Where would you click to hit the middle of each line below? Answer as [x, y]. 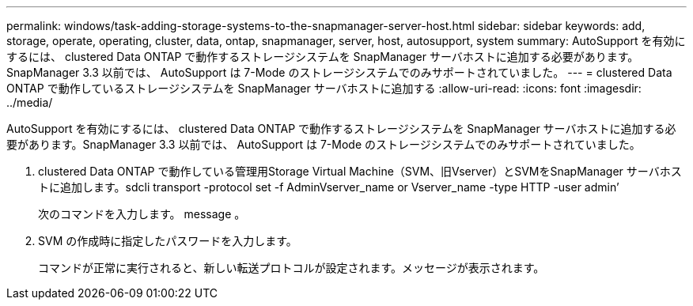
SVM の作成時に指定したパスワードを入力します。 [168, 241]
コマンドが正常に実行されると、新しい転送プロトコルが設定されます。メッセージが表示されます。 [292, 268]
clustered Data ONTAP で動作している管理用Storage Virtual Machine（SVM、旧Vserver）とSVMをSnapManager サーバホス [360, 171]
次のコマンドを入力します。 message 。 [142, 214]
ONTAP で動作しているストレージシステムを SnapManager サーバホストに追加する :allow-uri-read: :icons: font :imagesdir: [324, 88]
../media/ [30, 102]
